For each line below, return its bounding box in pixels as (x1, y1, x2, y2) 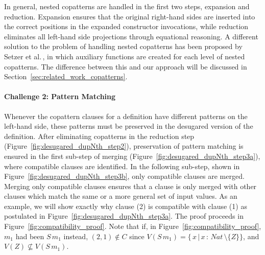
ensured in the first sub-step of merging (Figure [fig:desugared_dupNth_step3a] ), (4, 150, 260, 161)
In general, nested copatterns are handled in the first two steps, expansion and (4, 1, 250, 11)
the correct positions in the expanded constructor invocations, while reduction (4, 21, 249, 32)
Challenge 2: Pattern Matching (4, 91, 116, 102)
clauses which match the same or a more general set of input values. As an (4, 191, 237, 201)
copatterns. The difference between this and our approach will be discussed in (4, 61, 247, 72)
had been (15, 230, 44, 241)
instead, (63, 230, 88, 241)
